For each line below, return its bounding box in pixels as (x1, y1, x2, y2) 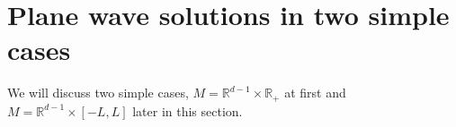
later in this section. (132, 101, 243, 120)
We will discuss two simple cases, (7, 83, 189, 102)
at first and (284, 83, 346, 102)
